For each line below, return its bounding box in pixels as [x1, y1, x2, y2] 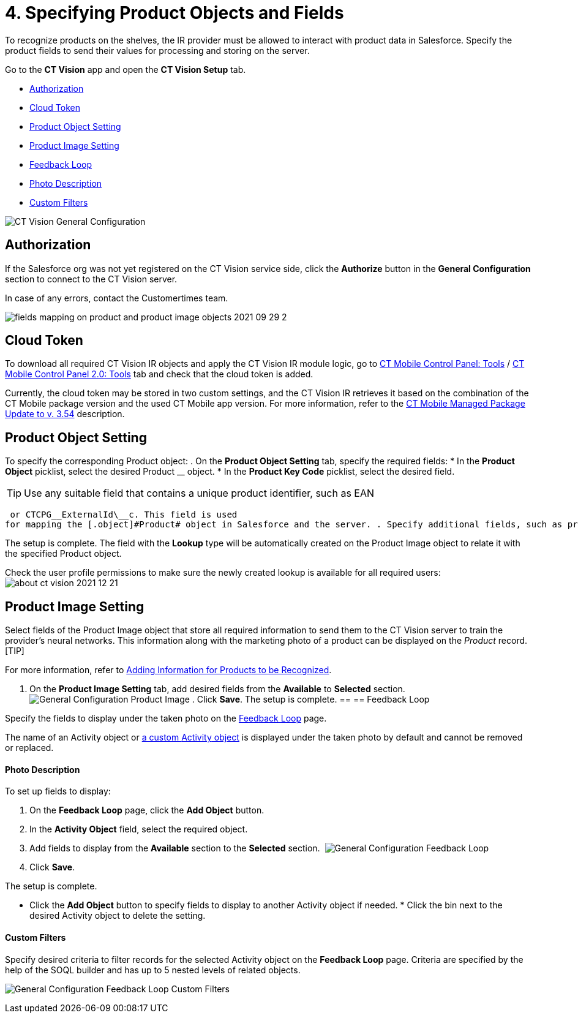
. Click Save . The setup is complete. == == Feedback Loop [192, 694, 430, 705]
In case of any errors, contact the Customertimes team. [5, 292, 228, 303]
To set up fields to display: [5, 786, 111, 797]
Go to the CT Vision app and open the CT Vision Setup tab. [5, 64, 246, 75]
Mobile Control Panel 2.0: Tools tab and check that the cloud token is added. [5, 369, 313, 380]
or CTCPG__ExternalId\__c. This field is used [10, 510, 238, 520]
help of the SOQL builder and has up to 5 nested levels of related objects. [5, 964, 301, 975]
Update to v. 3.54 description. [5, 409, 125, 420]
